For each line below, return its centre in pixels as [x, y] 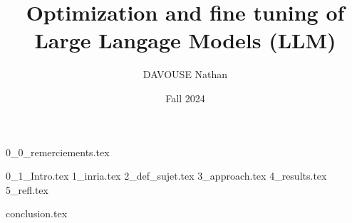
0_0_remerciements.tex [58, 152]
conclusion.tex [37, 213]
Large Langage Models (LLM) [185, 40]
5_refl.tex [27, 189]
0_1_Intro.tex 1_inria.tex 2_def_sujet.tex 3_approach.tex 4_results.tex [166, 176]
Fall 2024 [185, 98]
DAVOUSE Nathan [185, 74]
